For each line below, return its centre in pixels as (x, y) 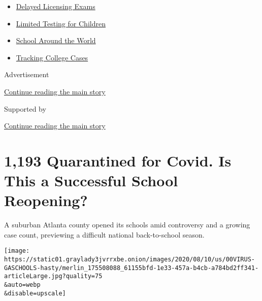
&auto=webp (22, 285)
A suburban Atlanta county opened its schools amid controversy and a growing (127, 225)
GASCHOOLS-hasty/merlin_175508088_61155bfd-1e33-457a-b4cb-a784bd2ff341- (132, 268)
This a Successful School (91, 180)
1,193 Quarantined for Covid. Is (118, 160)
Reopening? (46, 200)
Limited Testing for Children (61, 23)
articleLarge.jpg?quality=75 (53, 276)
